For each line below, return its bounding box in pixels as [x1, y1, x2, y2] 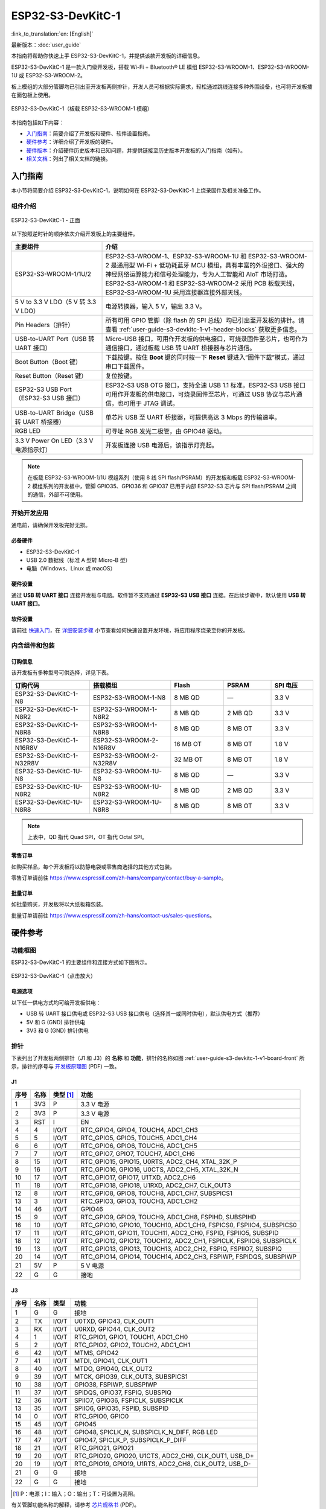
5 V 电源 [80, 1262, 104, 1270]
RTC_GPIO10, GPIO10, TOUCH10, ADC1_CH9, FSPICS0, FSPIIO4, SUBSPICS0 [80, 1220, 297, 1229]
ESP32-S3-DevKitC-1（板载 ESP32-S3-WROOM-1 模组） [11, 105, 153, 112]
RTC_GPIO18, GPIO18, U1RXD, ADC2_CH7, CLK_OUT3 [80, 1181, 232, 1189]
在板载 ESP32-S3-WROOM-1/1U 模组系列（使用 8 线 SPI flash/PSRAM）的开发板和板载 [27, 474, 243, 481]
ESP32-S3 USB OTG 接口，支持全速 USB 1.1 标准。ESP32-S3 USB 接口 [105, 381, 306, 389]
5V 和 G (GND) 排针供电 [26, 1018, 86, 1026]
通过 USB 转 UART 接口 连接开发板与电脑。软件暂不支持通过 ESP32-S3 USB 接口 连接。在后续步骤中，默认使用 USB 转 [11, 592, 306, 599]
